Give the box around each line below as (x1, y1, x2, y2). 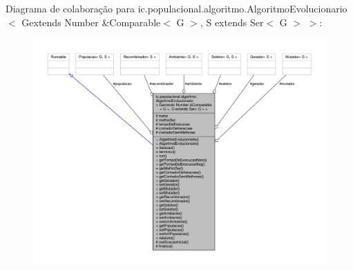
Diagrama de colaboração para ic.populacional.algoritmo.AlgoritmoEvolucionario (6, 1, 347, 15)
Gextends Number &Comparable (21, 14, 161, 29)
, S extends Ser (200, 14, 264, 29)
